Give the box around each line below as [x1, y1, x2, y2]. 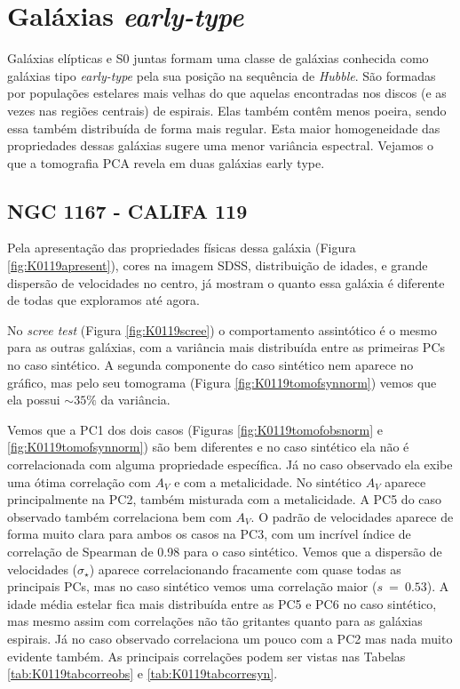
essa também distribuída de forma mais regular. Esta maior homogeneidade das [7, 118, 440, 137]
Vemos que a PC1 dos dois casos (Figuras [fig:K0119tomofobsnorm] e [7, 420, 383, 438]
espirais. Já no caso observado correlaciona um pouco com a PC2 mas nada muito [7, 629, 453, 647]
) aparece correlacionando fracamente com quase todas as [89, 559, 401, 578]
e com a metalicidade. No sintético [174, 472, 361, 491]
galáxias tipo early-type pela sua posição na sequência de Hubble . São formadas [7, 66, 436, 84]
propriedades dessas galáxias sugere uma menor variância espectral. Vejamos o [7, 136, 433, 155]
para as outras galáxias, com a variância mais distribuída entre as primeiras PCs [7, 338, 446, 357]
